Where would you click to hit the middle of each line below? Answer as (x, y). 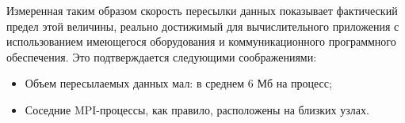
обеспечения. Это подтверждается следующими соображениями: (162, 56)
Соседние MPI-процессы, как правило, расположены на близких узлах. (197, 109)
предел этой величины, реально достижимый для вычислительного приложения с (203, 26)
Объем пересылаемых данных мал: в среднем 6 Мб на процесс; (178, 83)
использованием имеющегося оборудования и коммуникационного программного (201, 41)
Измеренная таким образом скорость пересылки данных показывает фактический (202, 10)
